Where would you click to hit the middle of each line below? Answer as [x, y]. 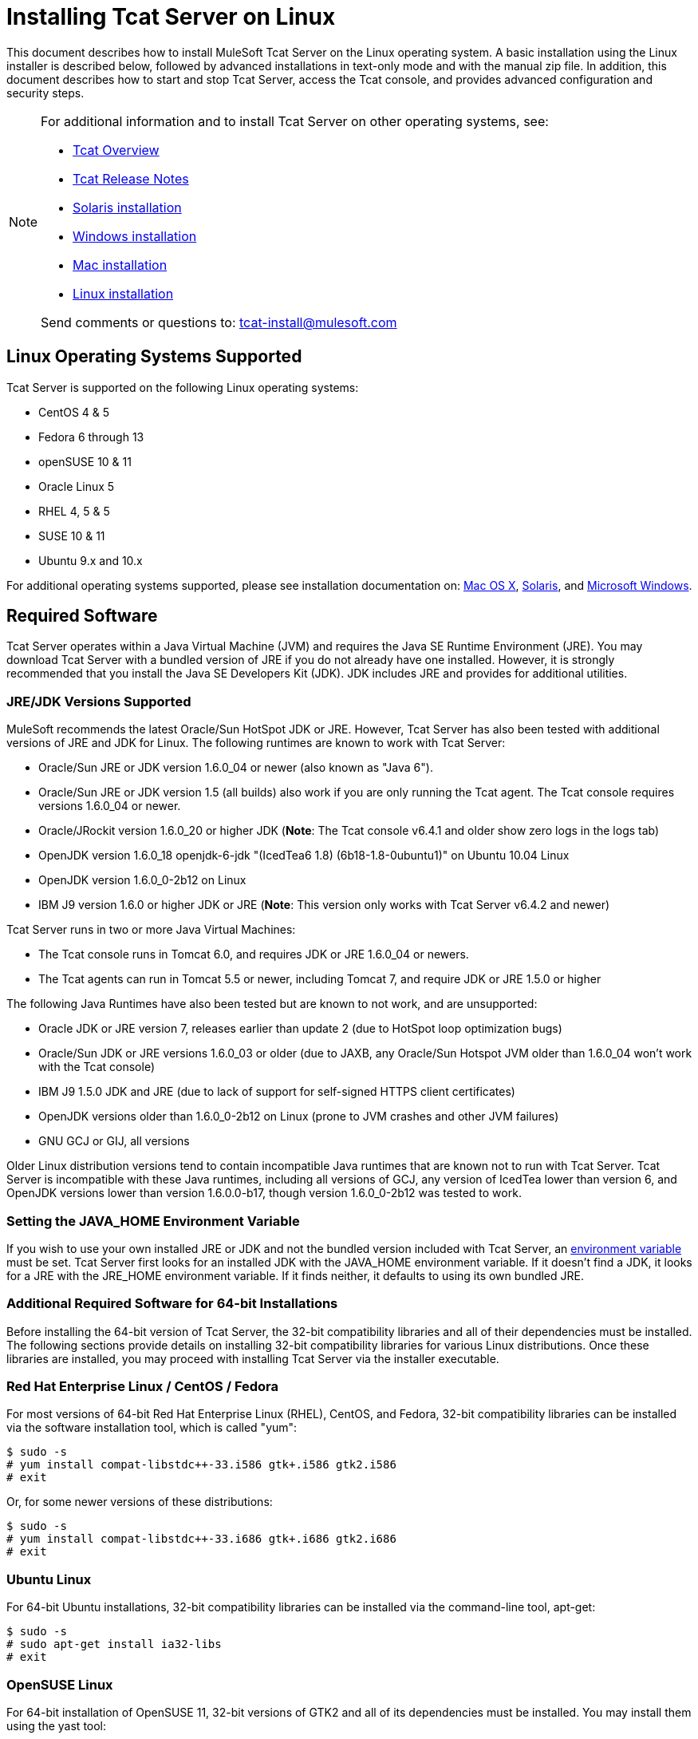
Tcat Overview [116, 150]
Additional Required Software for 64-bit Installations [172, 1304]
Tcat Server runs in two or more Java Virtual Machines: [151, 930]
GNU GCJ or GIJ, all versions [114, 1141]
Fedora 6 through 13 [91, 437]
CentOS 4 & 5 [74, 412]
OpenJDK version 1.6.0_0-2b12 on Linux [142, 880]
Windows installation [135, 236]
